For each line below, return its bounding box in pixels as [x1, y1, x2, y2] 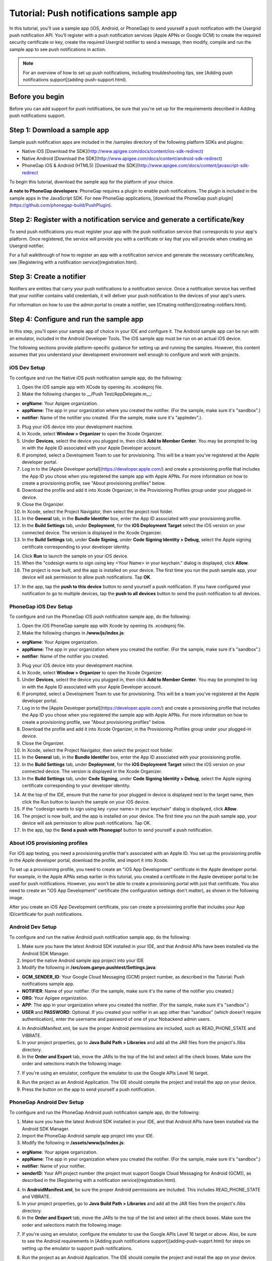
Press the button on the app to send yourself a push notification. [22, 1086, 156, 1092]
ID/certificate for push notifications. [9, 911, 83, 917]
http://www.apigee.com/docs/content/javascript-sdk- [139, 162, 250, 168]
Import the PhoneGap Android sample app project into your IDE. [22, 1132, 155, 1138]
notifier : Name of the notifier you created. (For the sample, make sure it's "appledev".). [22, 414, 202, 421]
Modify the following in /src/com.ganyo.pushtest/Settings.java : [22, 964, 157, 970]
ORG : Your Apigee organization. [22, 995, 88, 1001]
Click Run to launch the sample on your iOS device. [22, 553, 128, 559]
